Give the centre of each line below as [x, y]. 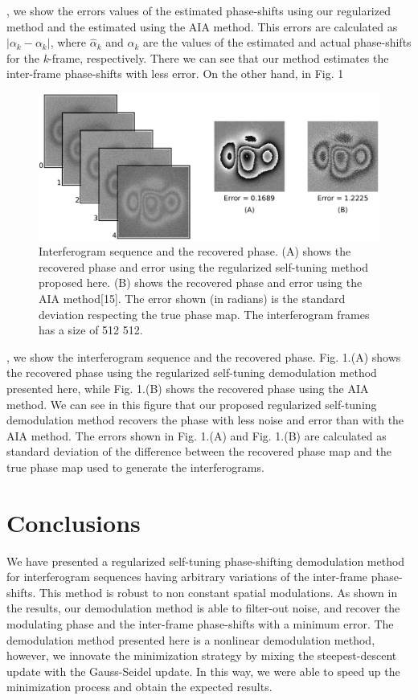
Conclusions [74, 522]
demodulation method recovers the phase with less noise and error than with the [205, 420]
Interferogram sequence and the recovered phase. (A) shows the [195, 251]
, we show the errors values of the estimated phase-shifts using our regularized [199, 10]
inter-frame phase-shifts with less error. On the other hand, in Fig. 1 [175, 74]
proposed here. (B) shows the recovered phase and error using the [201, 282]
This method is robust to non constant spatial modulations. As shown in [218, 592]
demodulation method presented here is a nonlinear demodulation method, [191, 639]
